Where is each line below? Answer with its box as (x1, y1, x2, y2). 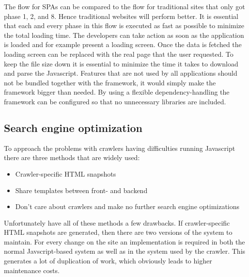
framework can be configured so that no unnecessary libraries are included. (4, 96, 226, 106)
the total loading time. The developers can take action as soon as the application (4, 30, 244, 40)
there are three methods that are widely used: (4, 152, 140, 163)
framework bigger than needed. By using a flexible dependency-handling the (4, 87, 230, 97)
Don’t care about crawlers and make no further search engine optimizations (15, 201, 240, 212)
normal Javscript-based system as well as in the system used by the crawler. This (4, 246, 246, 256)
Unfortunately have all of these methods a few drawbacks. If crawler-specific (4, 217, 230, 228)
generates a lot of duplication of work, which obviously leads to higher (4, 256, 212, 266)
